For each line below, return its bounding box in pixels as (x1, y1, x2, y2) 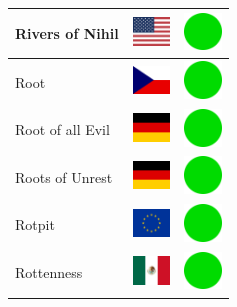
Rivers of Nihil (15, 22, 119, 43)
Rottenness (15, 262, 83, 283)
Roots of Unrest (15, 166, 113, 187)
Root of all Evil (15, 119, 110, 140)
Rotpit (15, 214, 55, 235)
